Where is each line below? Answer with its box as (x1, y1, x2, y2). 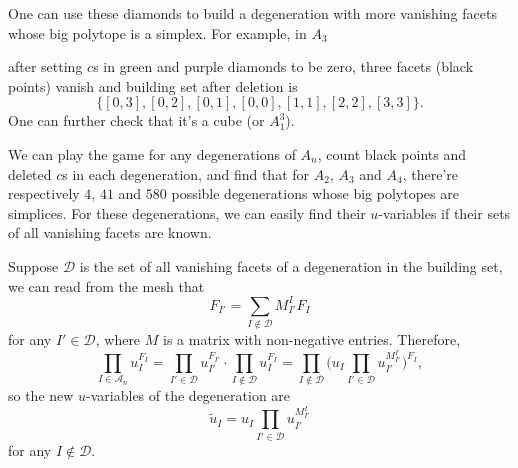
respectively (8, 183, 80, 204)
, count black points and (317, 143, 467, 164)
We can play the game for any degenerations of (8, 143, 296, 164)
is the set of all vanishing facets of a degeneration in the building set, (79, 255, 503, 276)
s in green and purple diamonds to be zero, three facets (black (93, 56, 474, 77)
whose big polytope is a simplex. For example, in (8, 22, 307, 43)
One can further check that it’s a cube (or (8, 110, 265, 131)
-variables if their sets (378, 202, 511, 223)
